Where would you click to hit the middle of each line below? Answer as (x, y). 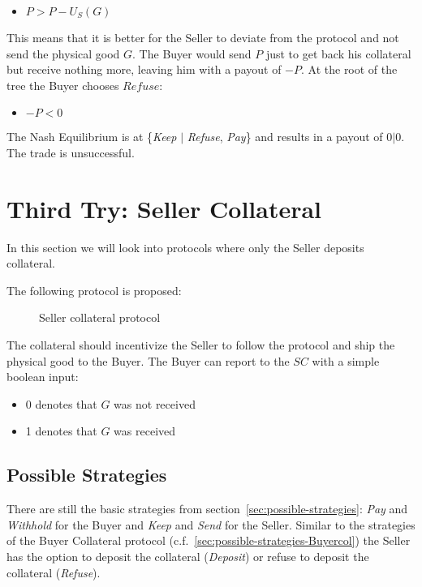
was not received (155, 403)
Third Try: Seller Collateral (164, 208)
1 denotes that (61, 431)
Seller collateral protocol (100, 317)
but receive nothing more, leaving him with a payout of (144, 69)
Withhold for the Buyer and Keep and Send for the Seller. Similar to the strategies (211, 524)
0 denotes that (61, 403)
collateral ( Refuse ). (54, 572)
